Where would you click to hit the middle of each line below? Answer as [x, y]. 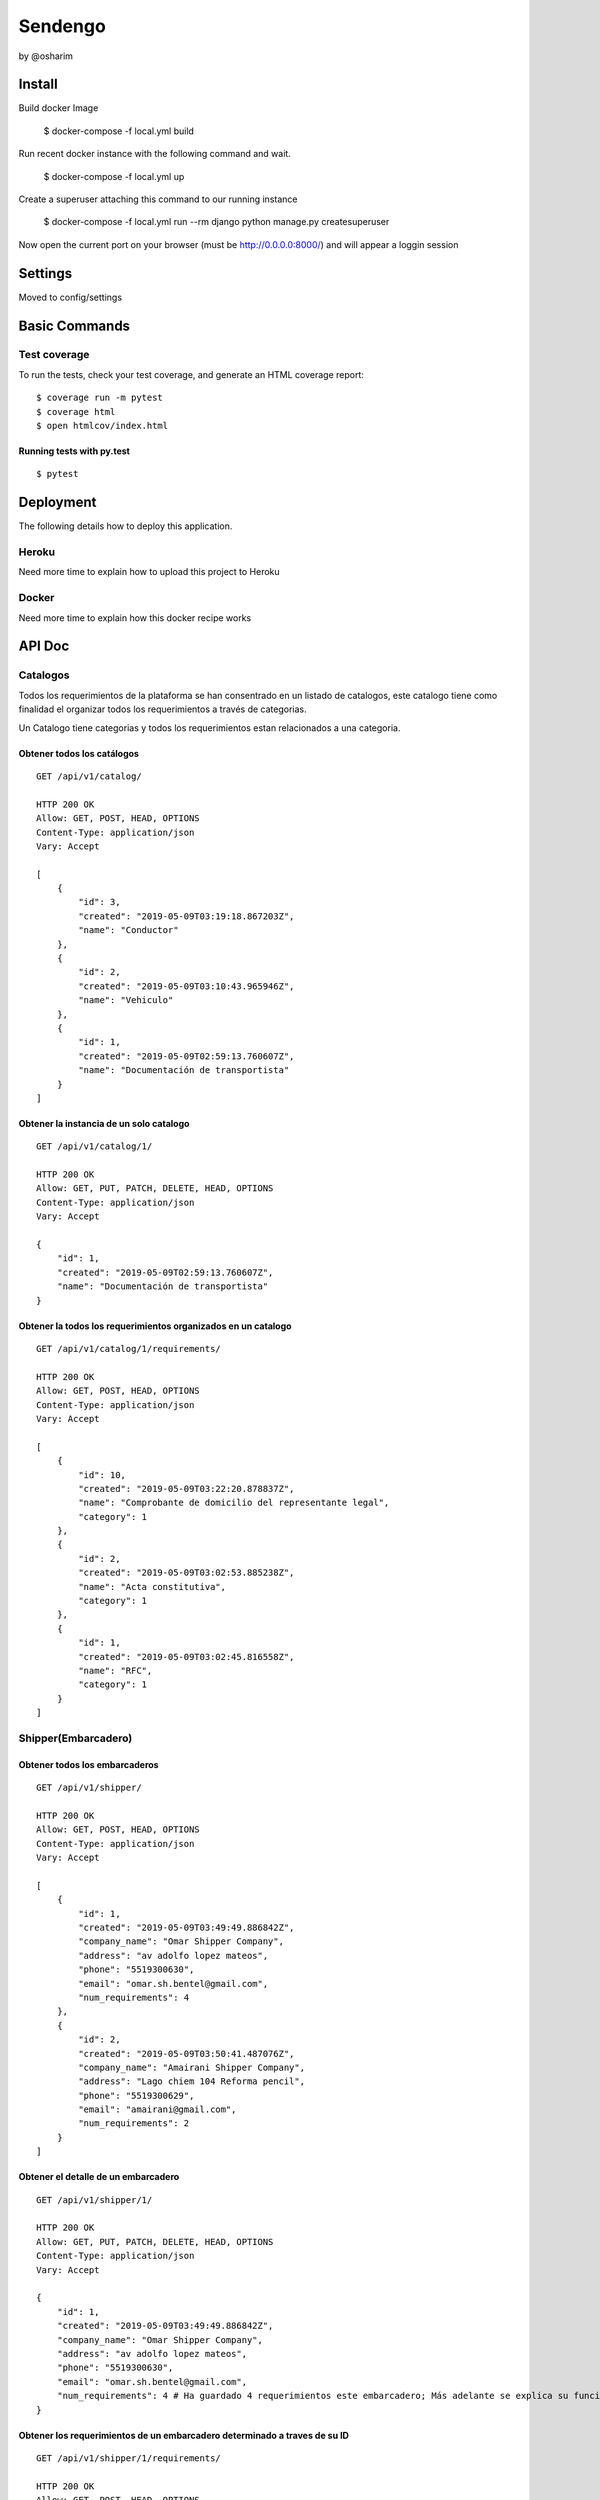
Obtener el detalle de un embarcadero [99, 2177]
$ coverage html [76, 411]
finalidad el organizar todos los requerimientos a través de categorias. [162, 709]
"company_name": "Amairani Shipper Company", [191, 2067]
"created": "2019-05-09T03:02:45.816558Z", [186, 1656]
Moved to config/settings [70, 297]
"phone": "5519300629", [136, 2095]
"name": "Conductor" [128, 930]
